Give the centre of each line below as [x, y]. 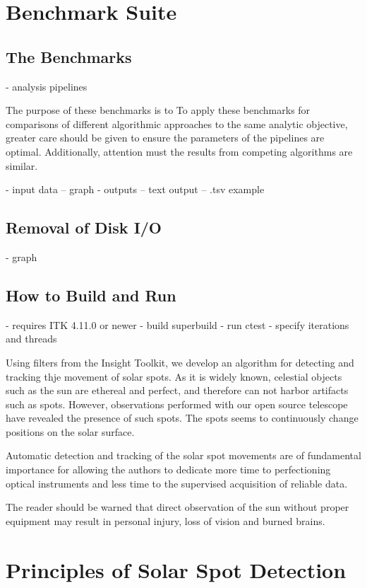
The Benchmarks [69, 56]
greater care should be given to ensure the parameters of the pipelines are [165, 138]
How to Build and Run [91, 295]
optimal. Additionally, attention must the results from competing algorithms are [179, 151]
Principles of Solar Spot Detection [176, 569]
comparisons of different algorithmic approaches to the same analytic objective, [177, 123]
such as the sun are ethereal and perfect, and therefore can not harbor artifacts [177, 390]
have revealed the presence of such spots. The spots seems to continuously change [182, 418]
